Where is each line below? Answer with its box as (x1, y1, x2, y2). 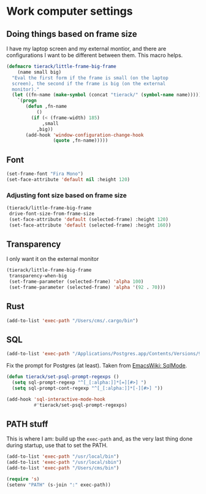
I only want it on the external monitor (6, 255, 99, 263)
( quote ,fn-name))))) (53, 137, 109, 144)
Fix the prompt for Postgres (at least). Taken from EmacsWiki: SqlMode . (6, 362, 188, 369)
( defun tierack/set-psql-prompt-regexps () (6, 374, 120, 380)
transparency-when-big (9, 273, 67, 279)
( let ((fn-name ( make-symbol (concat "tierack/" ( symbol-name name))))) (12, 92, 202, 98)
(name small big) (17, 69, 62, 75)
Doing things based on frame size (6, 29, 137, 39)
